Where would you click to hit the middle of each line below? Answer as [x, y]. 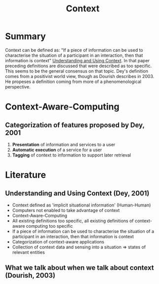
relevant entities [29, 252]
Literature [26, 175]
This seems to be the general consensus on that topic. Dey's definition [77, 71]
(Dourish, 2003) [30, 275]
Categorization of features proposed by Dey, [75, 125]
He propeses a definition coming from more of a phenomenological [73, 81]
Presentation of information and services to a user [64, 144]
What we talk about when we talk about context [79, 268]
